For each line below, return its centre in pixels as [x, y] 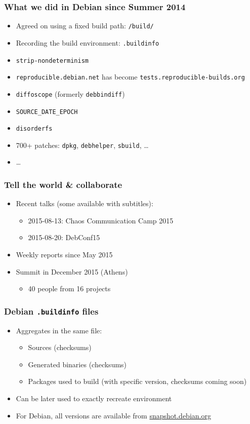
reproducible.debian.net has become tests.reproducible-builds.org [130, 77]
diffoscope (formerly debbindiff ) [70, 93]
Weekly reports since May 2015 [64, 255]
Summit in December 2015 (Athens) [72, 271]
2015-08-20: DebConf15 [64, 237]
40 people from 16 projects [69, 288]
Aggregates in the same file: [59, 330]
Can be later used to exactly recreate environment [94, 398]
